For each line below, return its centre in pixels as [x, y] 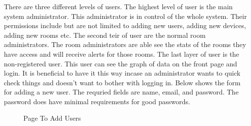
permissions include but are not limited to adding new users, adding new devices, [125, 25]
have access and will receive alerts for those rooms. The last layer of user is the [122, 54]
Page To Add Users [52, 118]
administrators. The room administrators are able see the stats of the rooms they [125, 44]
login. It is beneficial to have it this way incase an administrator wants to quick [122, 73]
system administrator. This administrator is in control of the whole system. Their [125, 16]
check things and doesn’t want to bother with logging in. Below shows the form [122, 82]
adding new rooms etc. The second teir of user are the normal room [105, 35]
